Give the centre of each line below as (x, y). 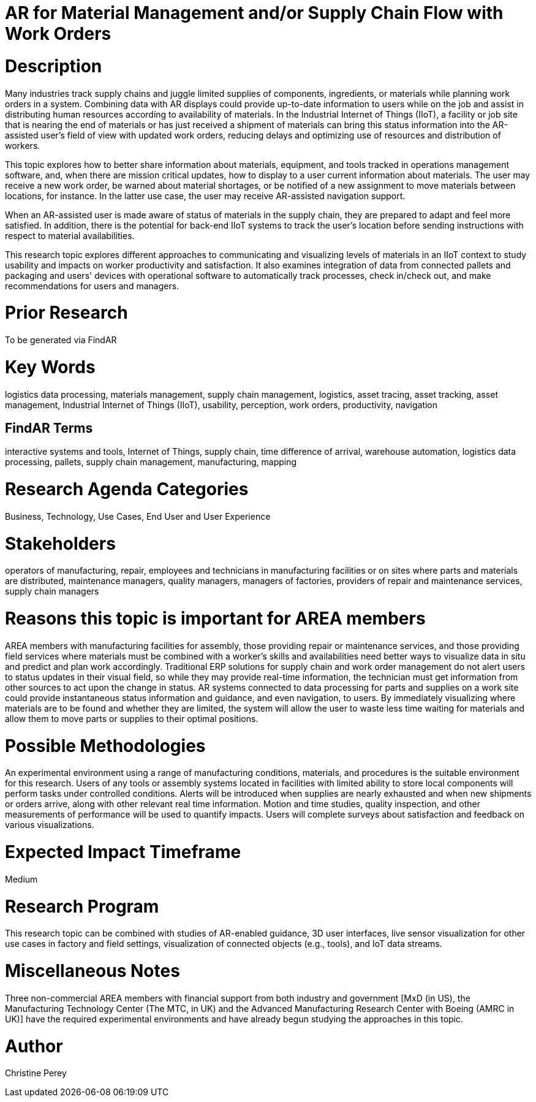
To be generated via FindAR (61, 340)
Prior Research (66, 313)
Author (34, 1046)
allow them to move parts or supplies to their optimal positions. (132, 718)
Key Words (50, 367)
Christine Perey (36, 1073)
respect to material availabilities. (70, 235)
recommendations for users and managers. (92, 286)
